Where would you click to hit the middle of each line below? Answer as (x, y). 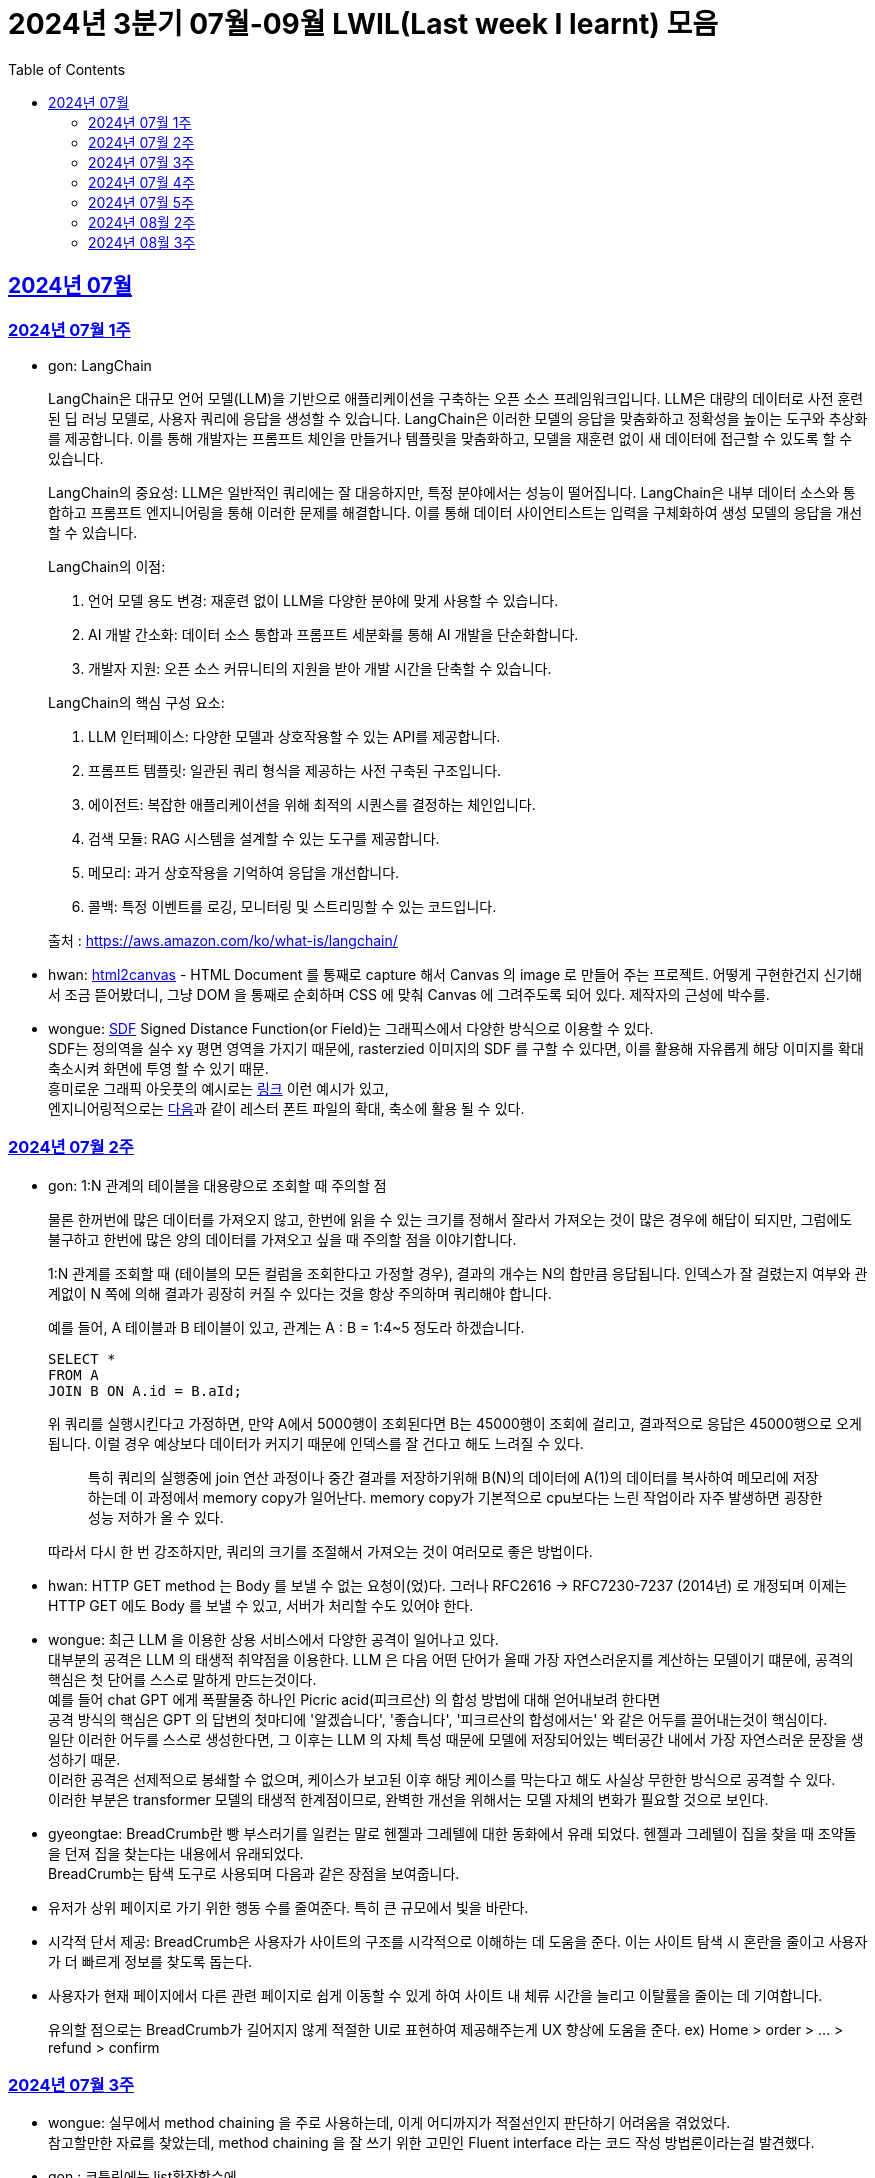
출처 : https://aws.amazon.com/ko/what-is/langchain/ (223, 940)
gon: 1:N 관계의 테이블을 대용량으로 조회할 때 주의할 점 (217, 1185)
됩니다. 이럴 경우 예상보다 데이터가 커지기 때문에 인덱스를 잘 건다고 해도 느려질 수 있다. (316, 1443)
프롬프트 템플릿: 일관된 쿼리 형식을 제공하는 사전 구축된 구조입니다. (295, 770)
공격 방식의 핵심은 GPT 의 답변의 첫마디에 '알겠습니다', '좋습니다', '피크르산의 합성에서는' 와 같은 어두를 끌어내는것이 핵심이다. (438, 1719)
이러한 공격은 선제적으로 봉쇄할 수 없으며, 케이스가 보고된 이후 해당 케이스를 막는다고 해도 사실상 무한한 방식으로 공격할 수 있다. (442, 1779)
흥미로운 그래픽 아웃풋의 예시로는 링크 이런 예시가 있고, (218, 1088)
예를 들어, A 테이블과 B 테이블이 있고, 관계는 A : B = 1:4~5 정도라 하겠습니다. (286, 1327)
